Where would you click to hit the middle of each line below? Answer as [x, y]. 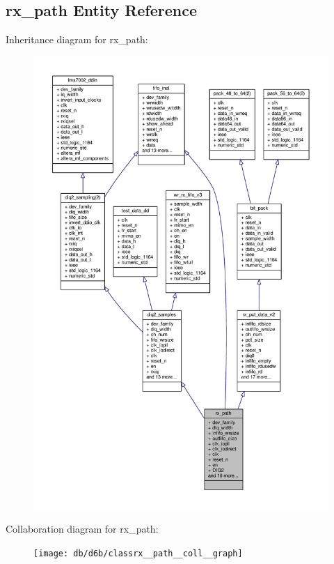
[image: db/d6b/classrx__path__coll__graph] [138, 553]
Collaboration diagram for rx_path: [82, 529]
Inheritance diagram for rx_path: [77, 39]
